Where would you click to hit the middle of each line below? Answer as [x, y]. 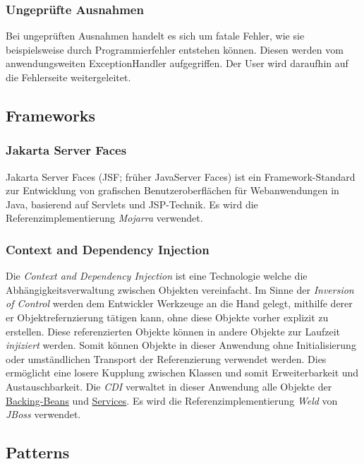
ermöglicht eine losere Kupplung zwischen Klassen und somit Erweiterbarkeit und [182, 373]
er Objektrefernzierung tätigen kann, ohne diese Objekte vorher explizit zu [167, 317]
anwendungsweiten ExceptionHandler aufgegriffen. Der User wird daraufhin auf [177, 63]
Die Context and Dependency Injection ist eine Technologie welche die [157, 276]
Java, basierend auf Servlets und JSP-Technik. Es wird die [132, 204]
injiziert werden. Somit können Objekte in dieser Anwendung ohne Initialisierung [181, 345]
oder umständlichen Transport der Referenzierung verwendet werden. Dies [166, 358]
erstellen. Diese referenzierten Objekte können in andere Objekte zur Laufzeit [173, 331]
